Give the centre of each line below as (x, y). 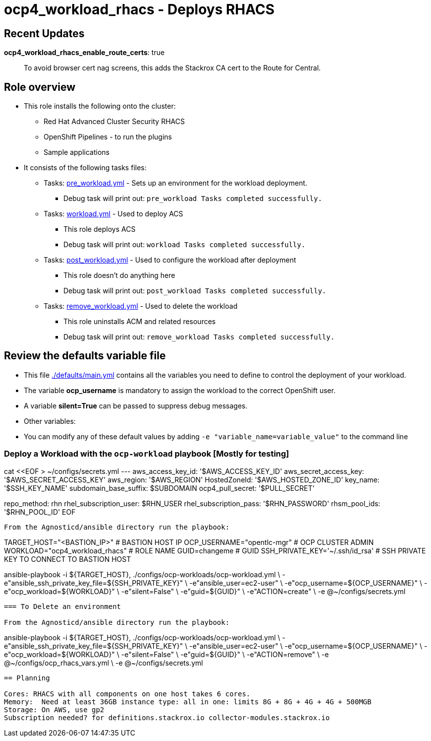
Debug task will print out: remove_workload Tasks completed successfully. (199, 337)
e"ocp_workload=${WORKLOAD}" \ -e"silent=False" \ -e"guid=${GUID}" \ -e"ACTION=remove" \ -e (166, 654)
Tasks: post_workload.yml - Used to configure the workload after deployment (170, 260)
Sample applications (77, 152)
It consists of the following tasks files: (85, 168)
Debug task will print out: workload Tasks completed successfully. (185, 245)
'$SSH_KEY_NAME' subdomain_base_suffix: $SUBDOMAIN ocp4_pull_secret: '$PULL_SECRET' (159, 488)
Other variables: (50, 421)
